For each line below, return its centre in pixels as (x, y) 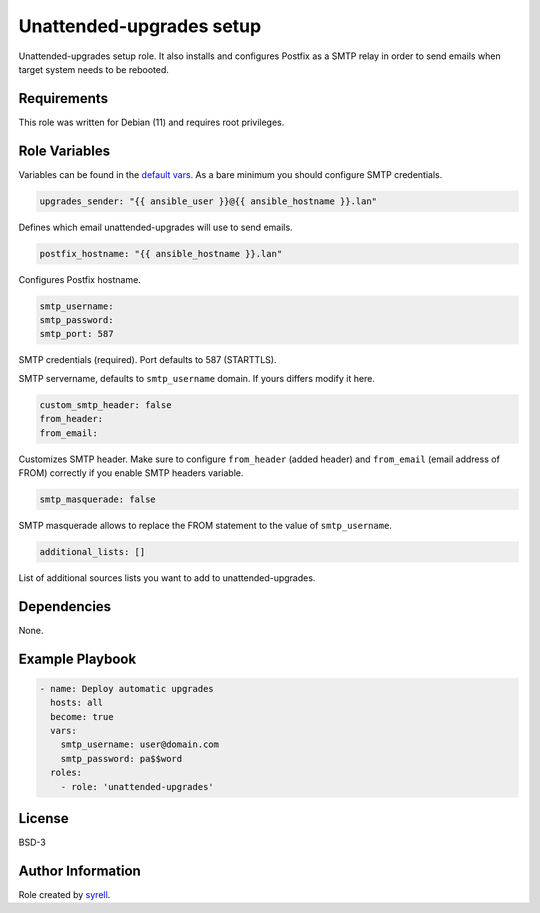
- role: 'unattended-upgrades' (137, 786)
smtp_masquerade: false (98, 499)
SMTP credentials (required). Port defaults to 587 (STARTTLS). (147, 360)
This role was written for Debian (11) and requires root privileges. (151, 122)
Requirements (63, 98)
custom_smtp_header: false (105, 404)
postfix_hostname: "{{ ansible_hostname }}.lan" (161, 253)
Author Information (80, 870)
